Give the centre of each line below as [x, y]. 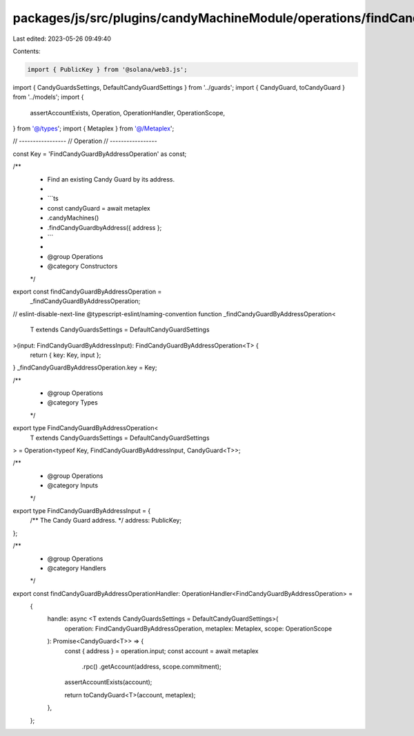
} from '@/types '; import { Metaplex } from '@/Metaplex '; [93, 128]
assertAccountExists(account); [108, 682]
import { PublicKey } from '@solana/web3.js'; [107, 69]
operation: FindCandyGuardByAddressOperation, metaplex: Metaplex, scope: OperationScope [198, 628]
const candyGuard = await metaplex [99, 208]
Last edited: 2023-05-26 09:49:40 [62, 39]
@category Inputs [73, 485]
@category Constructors [82, 267]
